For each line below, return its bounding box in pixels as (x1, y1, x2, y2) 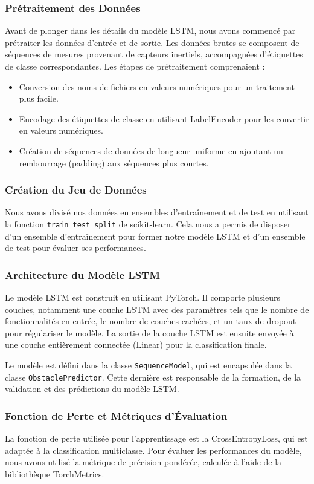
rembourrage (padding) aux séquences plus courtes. (19, 156, 209, 169)
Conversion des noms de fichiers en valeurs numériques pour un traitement (19, 80, 295, 93)
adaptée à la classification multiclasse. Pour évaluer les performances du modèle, (5, 443, 302, 456)
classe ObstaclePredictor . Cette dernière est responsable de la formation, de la (5, 370, 301, 383)
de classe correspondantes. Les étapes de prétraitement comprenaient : (5, 60, 265, 72)
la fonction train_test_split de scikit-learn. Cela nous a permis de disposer (5, 217, 291, 230)
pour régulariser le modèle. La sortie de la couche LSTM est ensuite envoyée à (5, 326, 294, 339)
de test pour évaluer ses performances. (5, 241, 146, 254)
